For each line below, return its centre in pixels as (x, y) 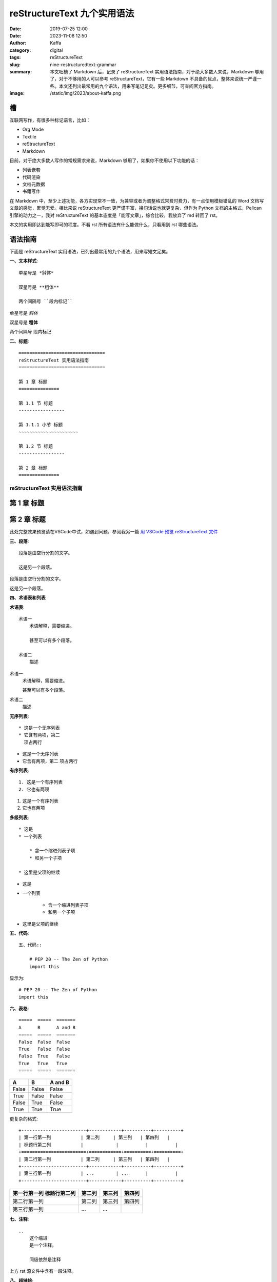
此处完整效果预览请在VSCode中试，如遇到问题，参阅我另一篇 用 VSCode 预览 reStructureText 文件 (114, 532)
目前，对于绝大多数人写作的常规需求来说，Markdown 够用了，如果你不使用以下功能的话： (104, 160)
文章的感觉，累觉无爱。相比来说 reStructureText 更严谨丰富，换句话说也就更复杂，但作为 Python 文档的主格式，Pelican (135, 208)
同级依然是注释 (45, 1260)
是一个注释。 (43, 1245)
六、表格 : (19, 1009)
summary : (21, 71)
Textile (29, 136)
